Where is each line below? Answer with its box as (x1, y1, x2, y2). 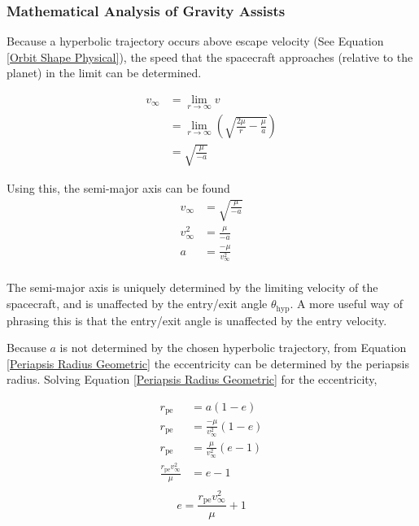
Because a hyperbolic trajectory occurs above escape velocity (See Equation (7, 33, 384, 50)
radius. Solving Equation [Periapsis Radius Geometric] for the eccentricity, (7, 371, 378, 388)
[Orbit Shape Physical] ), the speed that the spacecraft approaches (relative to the (7, 48, 413, 65)
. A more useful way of (290, 295, 403, 312)
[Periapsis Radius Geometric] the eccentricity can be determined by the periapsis (7, 354, 409, 372)
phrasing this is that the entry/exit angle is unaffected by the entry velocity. (7, 311, 387, 328)
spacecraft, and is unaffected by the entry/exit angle (7, 295, 268, 312)
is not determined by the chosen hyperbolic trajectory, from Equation (59, 339, 407, 356)
